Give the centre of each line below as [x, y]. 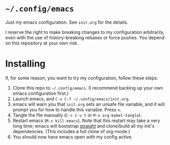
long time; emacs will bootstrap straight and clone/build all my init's [83, 126]
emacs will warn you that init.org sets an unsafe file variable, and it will [89, 104]
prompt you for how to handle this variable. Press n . [67, 110]
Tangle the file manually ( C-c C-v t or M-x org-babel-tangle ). [77, 115]
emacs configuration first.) [41, 93]
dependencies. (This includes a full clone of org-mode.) [71, 131]
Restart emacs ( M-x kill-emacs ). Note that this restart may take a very [86, 120]
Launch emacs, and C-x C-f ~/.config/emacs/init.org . [71, 98]
